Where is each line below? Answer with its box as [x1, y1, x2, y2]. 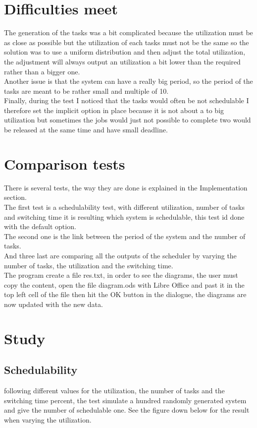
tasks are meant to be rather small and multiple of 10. [4, 85, 169, 96]
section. [4, 192, 27, 202]
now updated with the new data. [4, 299, 103, 309]
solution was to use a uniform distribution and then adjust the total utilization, [4, 47, 246, 57]
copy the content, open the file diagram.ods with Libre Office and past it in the [4, 279, 245, 290]
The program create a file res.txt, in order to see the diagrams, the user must [4, 270, 238, 280]
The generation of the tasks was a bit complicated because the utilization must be [4, 27, 253, 38]
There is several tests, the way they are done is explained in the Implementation [4, 182, 248, 192]
